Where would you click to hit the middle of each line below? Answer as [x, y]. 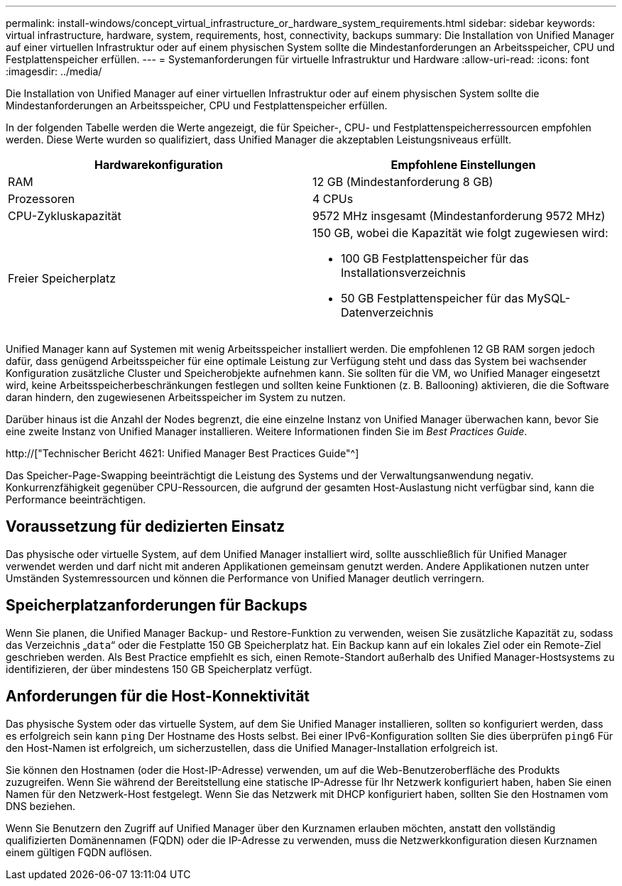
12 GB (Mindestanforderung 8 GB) [403, 182]
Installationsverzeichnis [404, 273]
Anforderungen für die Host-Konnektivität [158, 696]
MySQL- [549, 298]
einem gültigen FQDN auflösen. [79, 852]
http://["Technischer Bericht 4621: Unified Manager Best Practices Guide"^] [182, 453]
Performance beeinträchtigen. [76, 499]
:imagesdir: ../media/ [54, 71]
